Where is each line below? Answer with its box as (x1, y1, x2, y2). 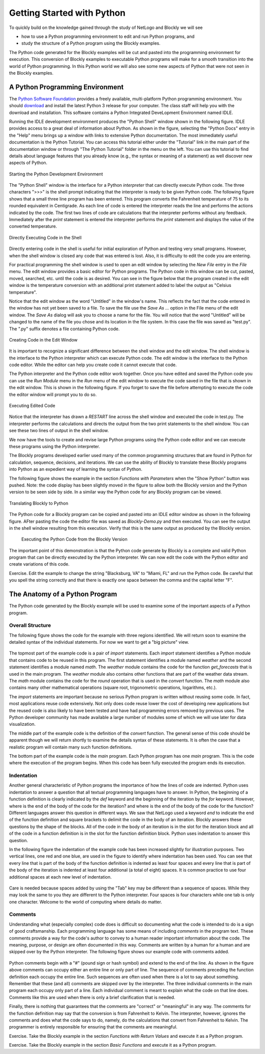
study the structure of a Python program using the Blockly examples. (21, 40, 160, 46)
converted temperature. (9, 224, 57, 229)
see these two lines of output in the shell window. (9, 427, 109, 433)
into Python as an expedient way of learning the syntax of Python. (9, 466, 142, 472)
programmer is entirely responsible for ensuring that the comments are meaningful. (9, 1024, 178, 1030)
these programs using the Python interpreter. (9, 443, 100, 449)
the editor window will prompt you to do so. (9, 391, 97, 398)
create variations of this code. (9, 561, 70, 567)
